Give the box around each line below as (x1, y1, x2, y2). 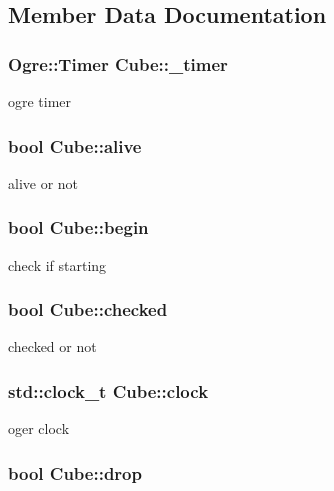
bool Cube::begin (8, 215, 149, 240)
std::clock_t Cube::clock (8, 378, 209, 403)
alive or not (8, 172, 79, 193)
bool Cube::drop (8, 460, 142, 485)
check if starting (8, 254, 107, 275)
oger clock (8, 418, 70, 439)
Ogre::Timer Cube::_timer (8, 51, 228, 76)
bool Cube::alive (8, 133, 142, 158)
